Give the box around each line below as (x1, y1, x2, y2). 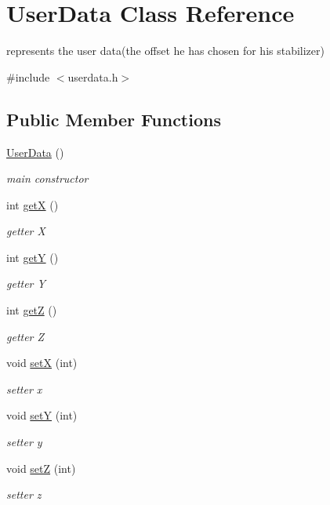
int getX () (6, 196, 59, 213)
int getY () (6, 249, 59, 265)
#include (6, 68, 50, 85)
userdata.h (67, 68, 118, 85)
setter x (6, 380, 42, 397)
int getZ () (6, 302, 57, 318)
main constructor (6, 170, 89, 187)
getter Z (6, 328, 45, 344)
